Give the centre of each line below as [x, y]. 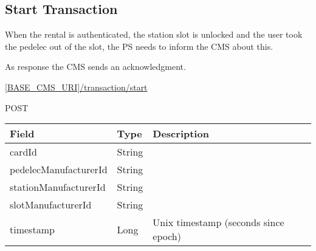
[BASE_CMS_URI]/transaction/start [76, 87]
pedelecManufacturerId [59, 170]
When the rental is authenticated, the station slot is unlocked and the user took [154, 34]
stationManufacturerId [58, 187]
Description [181, 134]
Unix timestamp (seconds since [218, 222]
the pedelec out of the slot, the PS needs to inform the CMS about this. [139, 46]
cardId [23, 152]
